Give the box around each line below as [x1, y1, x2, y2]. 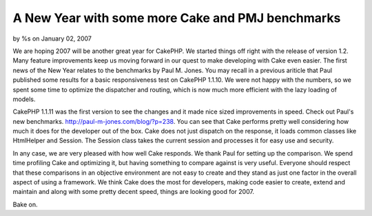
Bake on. [12, 200, 38, 208]
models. [12, 95, 36, 103]
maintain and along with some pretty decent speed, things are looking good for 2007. [12, 188, 255, 196]
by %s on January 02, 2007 [12, 34, 92, 43]
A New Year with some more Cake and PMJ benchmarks [12, 10, 341, 25]
